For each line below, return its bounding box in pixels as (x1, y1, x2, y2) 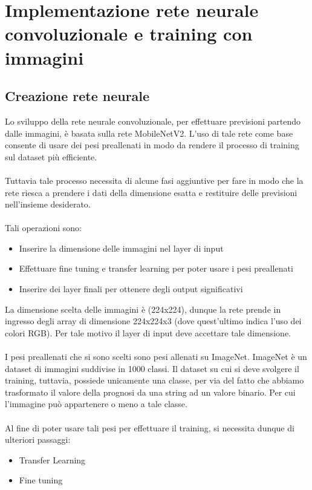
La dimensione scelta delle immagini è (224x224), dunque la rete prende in (5, 302, 281, 315)
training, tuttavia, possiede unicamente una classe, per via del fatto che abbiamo (5, 374, 304, 387)
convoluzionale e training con (5, 21, 253, 46)
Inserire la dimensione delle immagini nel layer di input (19, 241, 224, 254)
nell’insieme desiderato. (5, 198, 91, 211)
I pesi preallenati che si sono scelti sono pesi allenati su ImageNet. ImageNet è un (5, 350, 307, 363)
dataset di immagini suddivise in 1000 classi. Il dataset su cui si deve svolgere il (5, 362, 299, 374)
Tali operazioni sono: (5, 221, 82, 234)
